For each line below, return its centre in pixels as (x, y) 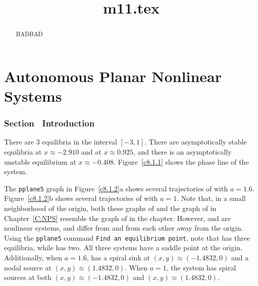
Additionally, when (33, 258)
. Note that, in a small (211, 198)
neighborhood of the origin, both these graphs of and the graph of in (110, 208)
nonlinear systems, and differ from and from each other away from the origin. (124, 228)
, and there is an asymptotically (182, 152)
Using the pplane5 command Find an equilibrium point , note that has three (127, 237)
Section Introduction (49, 123)
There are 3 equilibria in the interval (61, 142)
